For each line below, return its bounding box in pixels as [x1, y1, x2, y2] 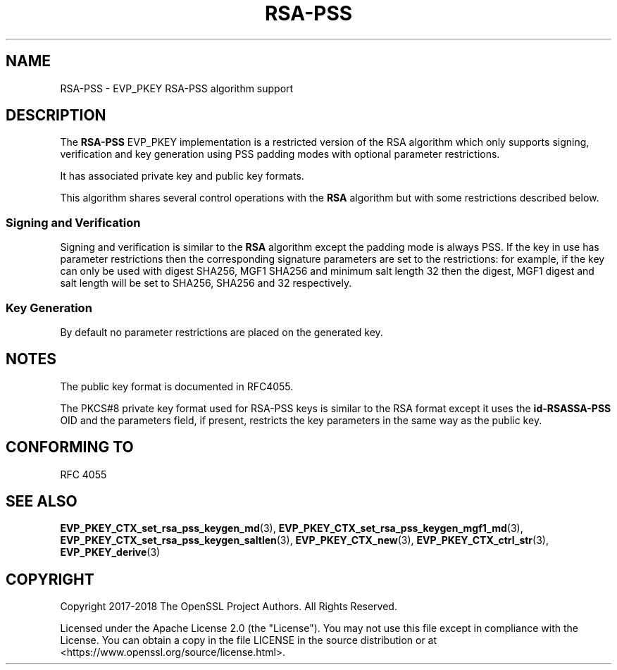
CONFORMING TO [6, 438, 134, 457]
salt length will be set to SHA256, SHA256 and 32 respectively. [60, 277, 352, 290]
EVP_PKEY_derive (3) [60, 546, 161, 559]
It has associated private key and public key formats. [60, 170, 304, 182]
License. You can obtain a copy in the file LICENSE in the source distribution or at [60, 634, 437, 647]
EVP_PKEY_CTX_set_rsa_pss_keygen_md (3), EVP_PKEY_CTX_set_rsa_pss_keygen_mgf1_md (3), [60, 522, 523, 535]
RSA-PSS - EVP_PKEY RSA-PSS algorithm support [60, 82, 294, 94]
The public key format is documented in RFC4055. [60, 380, 294, 392]
